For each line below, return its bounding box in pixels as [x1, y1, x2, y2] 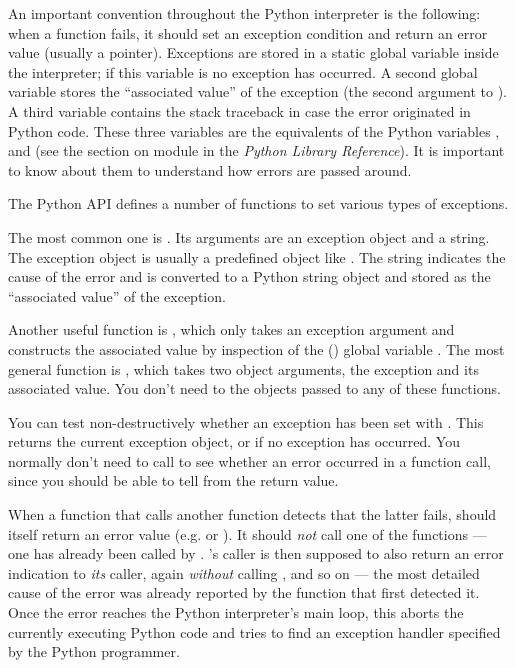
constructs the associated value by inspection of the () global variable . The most [8, 338, 505, 359]
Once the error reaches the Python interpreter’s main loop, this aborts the [8, 602, 464, 623]
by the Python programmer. [8, 641, 180, 662]
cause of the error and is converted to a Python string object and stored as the [8, 266, 491, 287]
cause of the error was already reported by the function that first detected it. [8, 582, 480, 603]
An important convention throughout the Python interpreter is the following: [8, 3, 481, 23]
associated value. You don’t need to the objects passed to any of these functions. [8, 378, 501, 399]
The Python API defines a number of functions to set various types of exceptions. [8, 193, 509, 214]
